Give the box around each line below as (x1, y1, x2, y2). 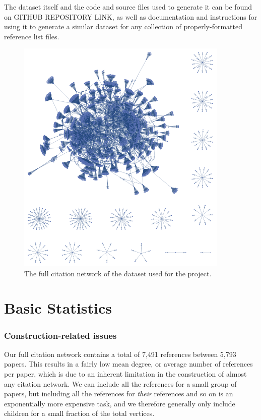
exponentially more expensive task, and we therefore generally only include (4, 398, 235, 408)
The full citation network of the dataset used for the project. (24, 268, 212, 278)
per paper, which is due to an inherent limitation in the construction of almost (4, 369, 247, 379)
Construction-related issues (4, 329, 117, 341)
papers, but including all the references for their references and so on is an (4, 388, 233, 399)
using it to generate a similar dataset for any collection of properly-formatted (4, 21, 242, 32)
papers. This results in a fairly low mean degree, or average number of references (4, 358, 253, 369)
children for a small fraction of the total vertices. (4, 408, 155, 418)
